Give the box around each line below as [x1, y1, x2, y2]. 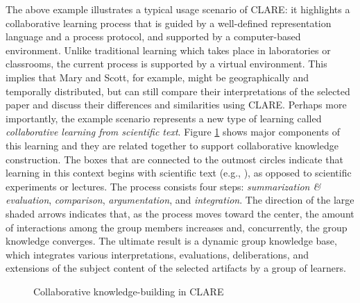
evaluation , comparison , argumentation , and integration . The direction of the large [6, 193, 354, 207]
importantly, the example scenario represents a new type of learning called [6, 110, 322, 125]
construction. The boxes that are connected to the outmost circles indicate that [6, 151, 343, 166]
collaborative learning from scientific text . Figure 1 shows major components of [6, 124, 341, 139]
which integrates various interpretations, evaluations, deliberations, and [6, 247, 309, 261]
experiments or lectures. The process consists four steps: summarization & [6, 179, 321, 193]
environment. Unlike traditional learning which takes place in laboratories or [6, 42, 331, 57]
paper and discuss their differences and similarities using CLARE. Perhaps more [6, 97, 347, 112]
